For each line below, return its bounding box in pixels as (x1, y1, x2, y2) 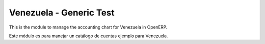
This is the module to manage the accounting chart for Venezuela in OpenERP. (9, 24, 168, 30)
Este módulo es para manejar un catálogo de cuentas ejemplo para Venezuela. (9, 33, 168, 39)
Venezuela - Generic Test (9, 7, 115, 18)
